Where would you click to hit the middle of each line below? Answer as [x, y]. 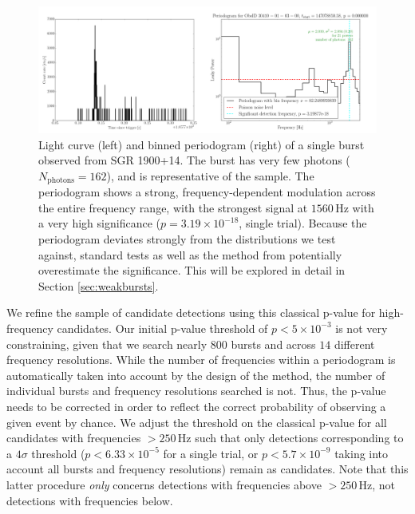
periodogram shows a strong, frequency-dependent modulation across [207, 192]
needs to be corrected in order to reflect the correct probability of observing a [196, 406]
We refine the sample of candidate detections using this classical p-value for [191, 312]
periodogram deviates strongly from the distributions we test [187, 239]
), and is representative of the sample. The [210, 175]
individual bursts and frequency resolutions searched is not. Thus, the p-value [196, 391]
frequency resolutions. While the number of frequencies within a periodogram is [201, 360]
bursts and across [273, 344]
